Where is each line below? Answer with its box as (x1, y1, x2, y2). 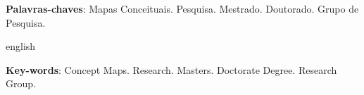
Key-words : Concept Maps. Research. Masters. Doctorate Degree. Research (6, 62, 337, 77)
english (6, 39, 36, 53)
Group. (6, 76, 36, 91)
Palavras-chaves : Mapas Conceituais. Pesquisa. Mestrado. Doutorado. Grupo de (6, 1, 359, 15)
